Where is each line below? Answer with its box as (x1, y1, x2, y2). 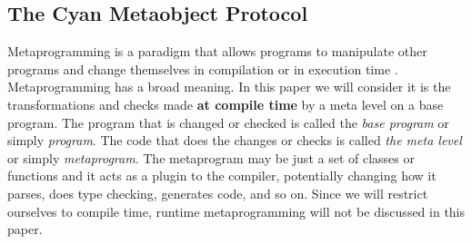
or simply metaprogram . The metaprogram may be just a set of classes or (7, 148, 415, 167)
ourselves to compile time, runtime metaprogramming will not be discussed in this (7, 201, 466, 220)
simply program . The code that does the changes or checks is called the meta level (7, 131, 462, 150)
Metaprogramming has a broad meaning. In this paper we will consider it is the (7, 77, 451, 96)
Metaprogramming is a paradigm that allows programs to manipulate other (7, 42, 427, 61)
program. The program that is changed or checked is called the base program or (7, 112, 449, 132)
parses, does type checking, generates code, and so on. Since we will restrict (7, 183, 428, 202)
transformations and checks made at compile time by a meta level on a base (7, 94, 444, 113)
